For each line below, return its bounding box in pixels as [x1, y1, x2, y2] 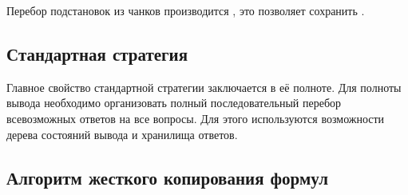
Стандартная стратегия [6, 41, 188, 66]
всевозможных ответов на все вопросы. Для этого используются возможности [6, 109, 385, 126]
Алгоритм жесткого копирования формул [6, 165, 329, 189]
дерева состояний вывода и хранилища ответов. [6, 125, 238, 142]
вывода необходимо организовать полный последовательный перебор [6, 94, 342, 111]
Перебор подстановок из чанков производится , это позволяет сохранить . [6, 2, 365, 18]
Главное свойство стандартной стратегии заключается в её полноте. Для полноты [6, 78, 402, 95]
